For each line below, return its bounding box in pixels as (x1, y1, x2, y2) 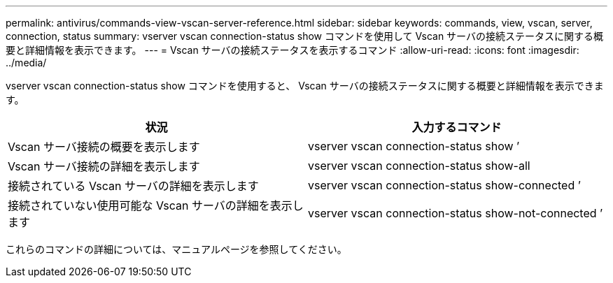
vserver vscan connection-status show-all (308, 159, 530, 173)
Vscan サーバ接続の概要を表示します (8, 140, 200, 154)
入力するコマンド (411, 120, 502, 134)
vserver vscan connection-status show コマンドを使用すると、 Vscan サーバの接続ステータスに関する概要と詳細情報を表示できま (6, 80, 604, 92)
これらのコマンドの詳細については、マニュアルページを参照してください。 (6, 243, 347, 255)
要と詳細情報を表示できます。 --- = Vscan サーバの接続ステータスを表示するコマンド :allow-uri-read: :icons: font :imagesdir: (6, 44, 579, 56)
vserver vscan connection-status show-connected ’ (308, 178, 581, 192)
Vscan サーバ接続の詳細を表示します (8, 159, 200, 173)
